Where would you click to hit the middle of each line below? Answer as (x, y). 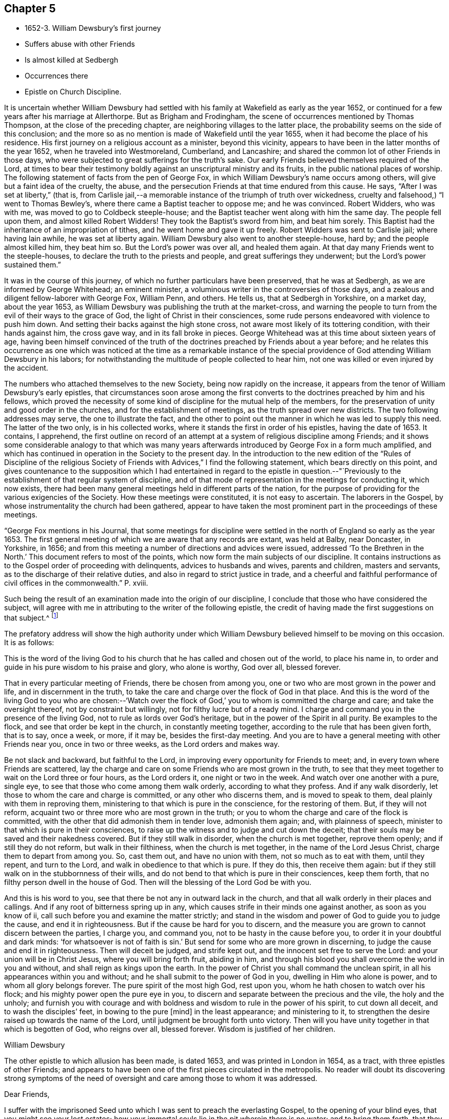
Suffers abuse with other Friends (80, 44)
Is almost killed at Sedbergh (72, 60)
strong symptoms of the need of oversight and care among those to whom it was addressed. (161, 1078)
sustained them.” (33, 265)
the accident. (26, 368)
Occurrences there (56, 76)
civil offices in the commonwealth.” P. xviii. (76, 583)
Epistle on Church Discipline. (73, 92)
